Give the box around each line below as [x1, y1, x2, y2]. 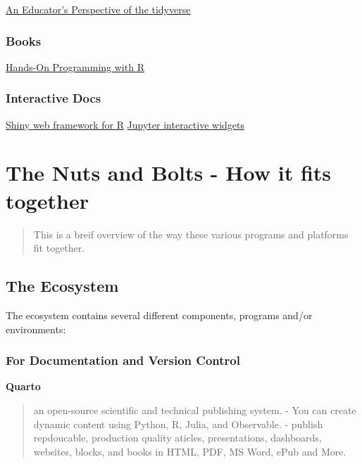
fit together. [33, 240, 85, 255]
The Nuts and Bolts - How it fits [6, 158, 332, 187]
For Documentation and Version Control [6, 352, 240, 369]
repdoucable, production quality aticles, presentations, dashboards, [33, 430, 322, 445]
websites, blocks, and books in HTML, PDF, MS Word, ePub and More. [33, 444, 347, 458]
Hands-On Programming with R [6, 59, 144, 74]
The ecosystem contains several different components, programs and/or [6, 307, 313, 322]
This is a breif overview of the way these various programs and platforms [33, 226, 349, 241]
